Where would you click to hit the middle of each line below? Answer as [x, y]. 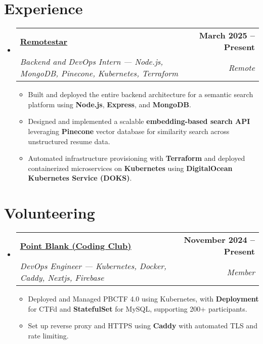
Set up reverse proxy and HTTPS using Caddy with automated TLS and [143, 326]
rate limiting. [48, 335]
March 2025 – [227, 35]
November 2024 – [219, 240]
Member [241, 272]
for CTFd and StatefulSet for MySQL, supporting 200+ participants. [138, 308]
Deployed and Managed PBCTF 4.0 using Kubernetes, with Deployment [143, 298]
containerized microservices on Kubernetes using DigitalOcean [130, 168]
